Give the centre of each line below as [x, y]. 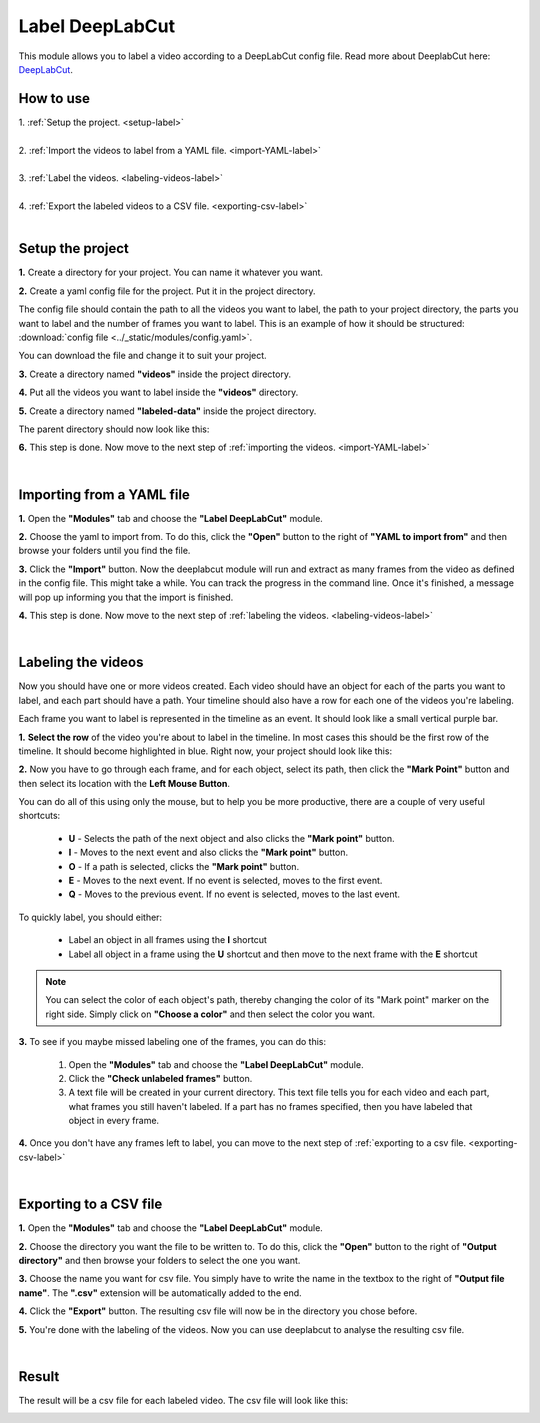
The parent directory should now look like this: [114, 429]
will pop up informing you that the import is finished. [126, 597]
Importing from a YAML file [104, 494]
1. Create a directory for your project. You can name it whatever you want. [171, 272]
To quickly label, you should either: [90, 917]
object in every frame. [114, 1121]
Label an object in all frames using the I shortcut [167, 940]
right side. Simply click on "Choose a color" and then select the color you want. [210, 1014]
